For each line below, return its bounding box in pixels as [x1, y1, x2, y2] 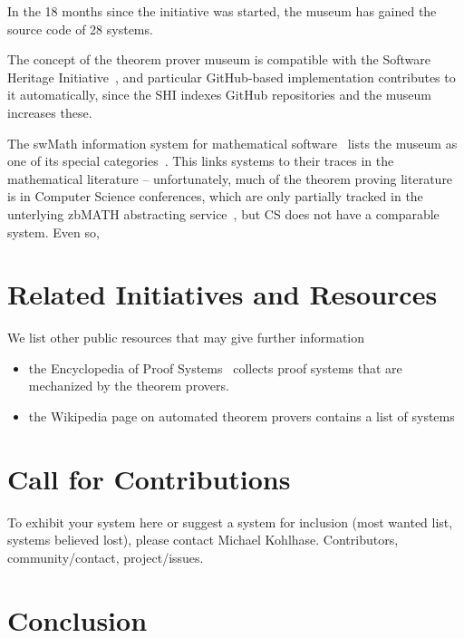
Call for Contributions [7, 459, 291, 497]
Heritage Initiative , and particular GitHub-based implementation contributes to [7, 67, 456, 86]
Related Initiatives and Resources [7, 275, 438, 313]
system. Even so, [7, 222, 100, 241]
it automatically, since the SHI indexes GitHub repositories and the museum [7, 85, 432, 104]
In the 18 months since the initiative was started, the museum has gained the [7, 2, 437, 20]
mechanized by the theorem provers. [28, 376, 229, 395]
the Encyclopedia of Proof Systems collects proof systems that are [28, 358, 402, 377]
